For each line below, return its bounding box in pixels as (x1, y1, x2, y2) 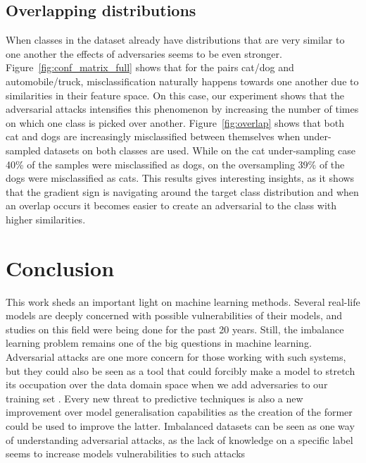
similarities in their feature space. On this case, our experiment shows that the (6, 87, 344, 102)
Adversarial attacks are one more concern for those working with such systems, (6, 350, 346, 364)
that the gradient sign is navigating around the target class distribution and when (6, 184, 359, 199)
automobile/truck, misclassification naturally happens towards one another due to (6, 73, 359, 88)
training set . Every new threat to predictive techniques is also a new (6, 390, 303, 405)
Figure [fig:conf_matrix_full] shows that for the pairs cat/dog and (6, 60, 294, 75)
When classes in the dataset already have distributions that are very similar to (6, 32, 345, 47)
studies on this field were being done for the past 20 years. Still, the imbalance (6, 321, 344, 336)
